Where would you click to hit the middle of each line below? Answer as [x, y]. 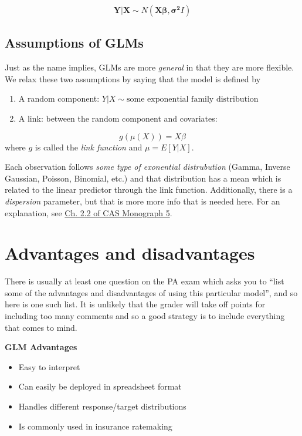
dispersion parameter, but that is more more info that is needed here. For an [142, 201]
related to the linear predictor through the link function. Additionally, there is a [149, 190]
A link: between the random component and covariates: [118, 118]
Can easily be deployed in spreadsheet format [100, 386]
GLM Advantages [41, 347]
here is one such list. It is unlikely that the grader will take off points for [135, 304]
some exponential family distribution [193, 100]
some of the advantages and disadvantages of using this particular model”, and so [151, 292]
